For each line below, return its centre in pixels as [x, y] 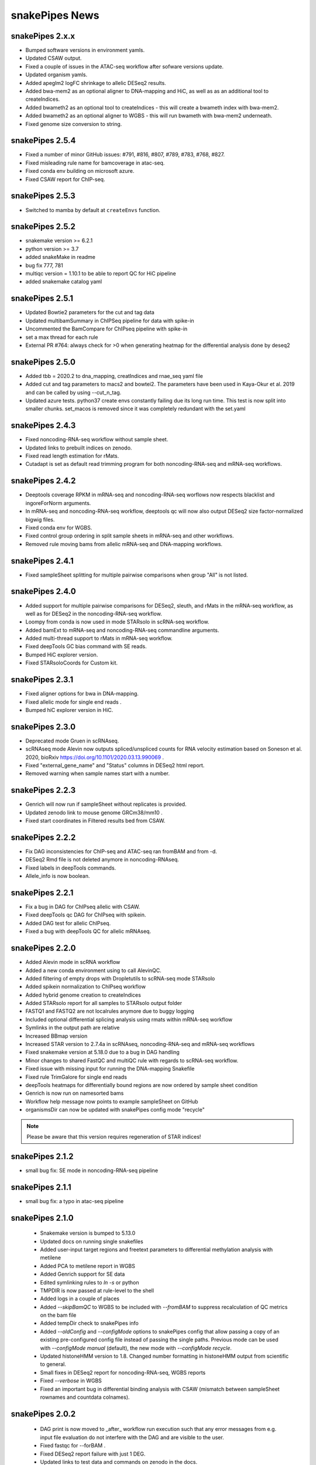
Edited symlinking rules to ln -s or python [90, 1282]
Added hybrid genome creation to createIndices [83, 995]
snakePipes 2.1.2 [42, 1156]
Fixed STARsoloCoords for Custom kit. [72, 663]
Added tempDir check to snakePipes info [89, 1323]
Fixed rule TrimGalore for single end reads [76, 1077]
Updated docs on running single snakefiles [92, 1241]
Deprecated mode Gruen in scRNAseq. [72, 741]
